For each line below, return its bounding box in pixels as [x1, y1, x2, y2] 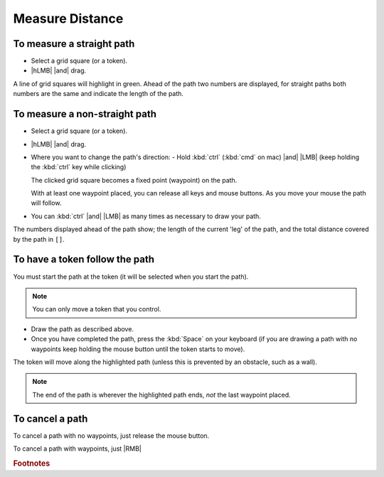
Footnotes [13, 459, 50, 468]
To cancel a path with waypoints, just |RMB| [13, 444, 142, 453]
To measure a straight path [13, 38, 135, 50]
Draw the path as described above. [31, 324, 134, 333]
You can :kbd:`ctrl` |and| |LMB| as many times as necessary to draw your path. [31, 212, 261, 220]
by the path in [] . [13, 235, 65, 243]
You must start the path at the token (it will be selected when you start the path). [13, 272, 249, 281]
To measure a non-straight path [13, 108, 156, 120]
